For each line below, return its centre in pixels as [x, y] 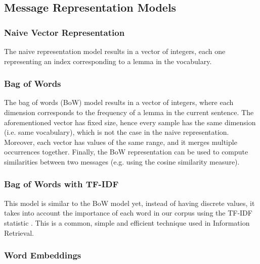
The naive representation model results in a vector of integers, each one [115, 51]
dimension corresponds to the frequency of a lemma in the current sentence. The [129, 112]
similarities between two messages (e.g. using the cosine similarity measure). [122, 161]
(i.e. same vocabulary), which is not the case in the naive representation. [117, 132]
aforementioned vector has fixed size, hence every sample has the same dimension [130, 122]
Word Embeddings [43, 255]
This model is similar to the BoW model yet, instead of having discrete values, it [129, 203]
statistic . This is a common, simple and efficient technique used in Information [127, 222]
